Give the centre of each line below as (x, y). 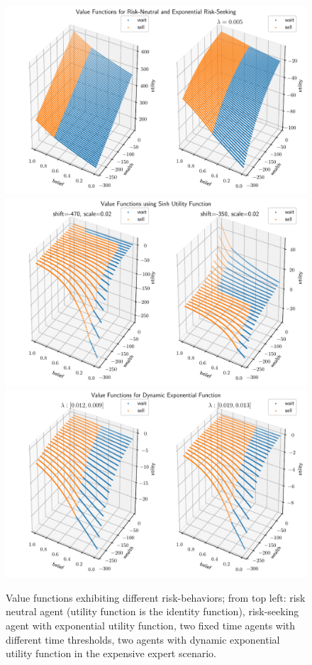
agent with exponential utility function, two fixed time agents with (151, 625)
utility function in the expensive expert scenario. (111, 653)
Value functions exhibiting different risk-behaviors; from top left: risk (156, 597)
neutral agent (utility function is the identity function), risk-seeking (152, 611)
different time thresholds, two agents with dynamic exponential (143, 639)
